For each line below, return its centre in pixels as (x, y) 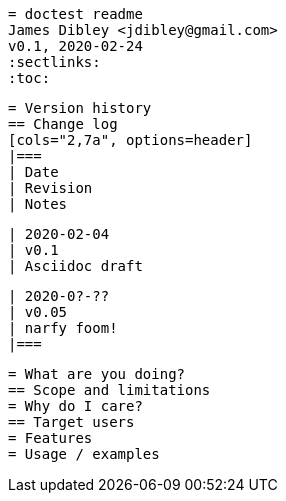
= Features (50, 438)
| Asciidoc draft (75, 266)
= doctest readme (75, 14)
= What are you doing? (97, 374)
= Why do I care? (75, 406)
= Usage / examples (84, 454)
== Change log (63, 124)
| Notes (38, 204)
